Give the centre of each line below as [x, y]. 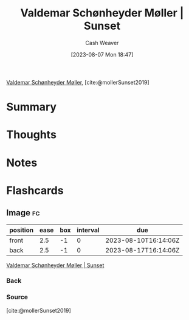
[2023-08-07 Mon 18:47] [102, 54]
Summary [31, 107]
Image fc [23, 213]
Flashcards [35, 190]
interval [88, 230]
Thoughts [31, 135]
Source [17, 297]
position [22, 230]
